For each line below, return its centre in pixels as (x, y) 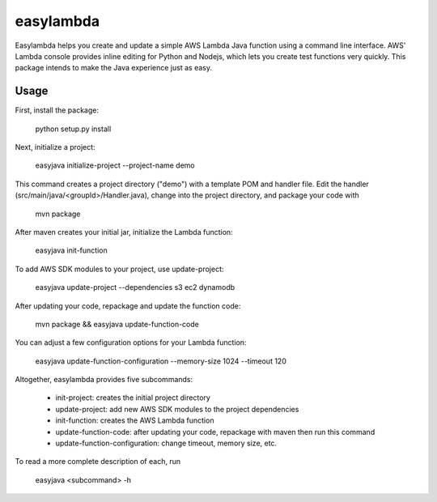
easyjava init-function (72, 250)
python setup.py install (73, 129)
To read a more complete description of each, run (98, 462)
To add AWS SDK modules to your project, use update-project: (119, 269)
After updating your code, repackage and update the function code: (128, 306)
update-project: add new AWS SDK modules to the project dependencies (177, 409)
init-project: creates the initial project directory (133, 398)
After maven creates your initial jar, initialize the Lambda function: (124, 232)
